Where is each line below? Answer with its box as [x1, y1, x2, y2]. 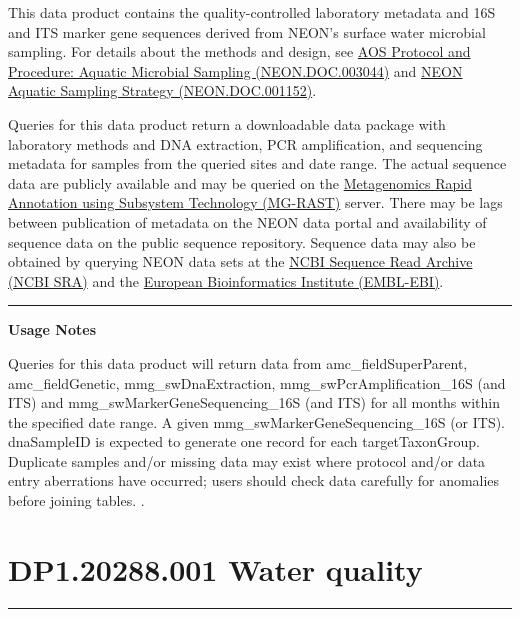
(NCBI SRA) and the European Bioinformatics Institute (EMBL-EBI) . [8, 270, 444, 291]
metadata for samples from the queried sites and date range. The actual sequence [8, 153, 507, 174]
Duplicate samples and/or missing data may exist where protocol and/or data [8, 450, 486, 471]
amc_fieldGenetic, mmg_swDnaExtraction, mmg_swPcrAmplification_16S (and [8, 372, 506, 393]
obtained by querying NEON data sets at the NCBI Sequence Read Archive [8, 251, 473, 272]
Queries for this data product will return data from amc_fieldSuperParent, [8, 352, 468, 373]
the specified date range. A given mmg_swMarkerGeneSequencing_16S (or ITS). [8, 411, 506, 432]
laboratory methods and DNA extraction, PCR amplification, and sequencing [8, 133, 483, 154]
